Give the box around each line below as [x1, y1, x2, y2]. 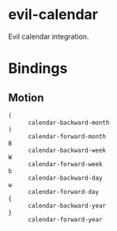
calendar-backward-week [28, 146, 107, 154]
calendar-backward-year [28, 202, 107, 210]
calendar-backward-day [28, 174, 103, 182]
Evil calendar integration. [8, 32, 89, 41]
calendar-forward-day [28, 187, 100, 195]
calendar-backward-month [28, 119, 110, 127]
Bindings [8, 59, 68, 78]
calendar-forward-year [28, 215, 103, 223]
